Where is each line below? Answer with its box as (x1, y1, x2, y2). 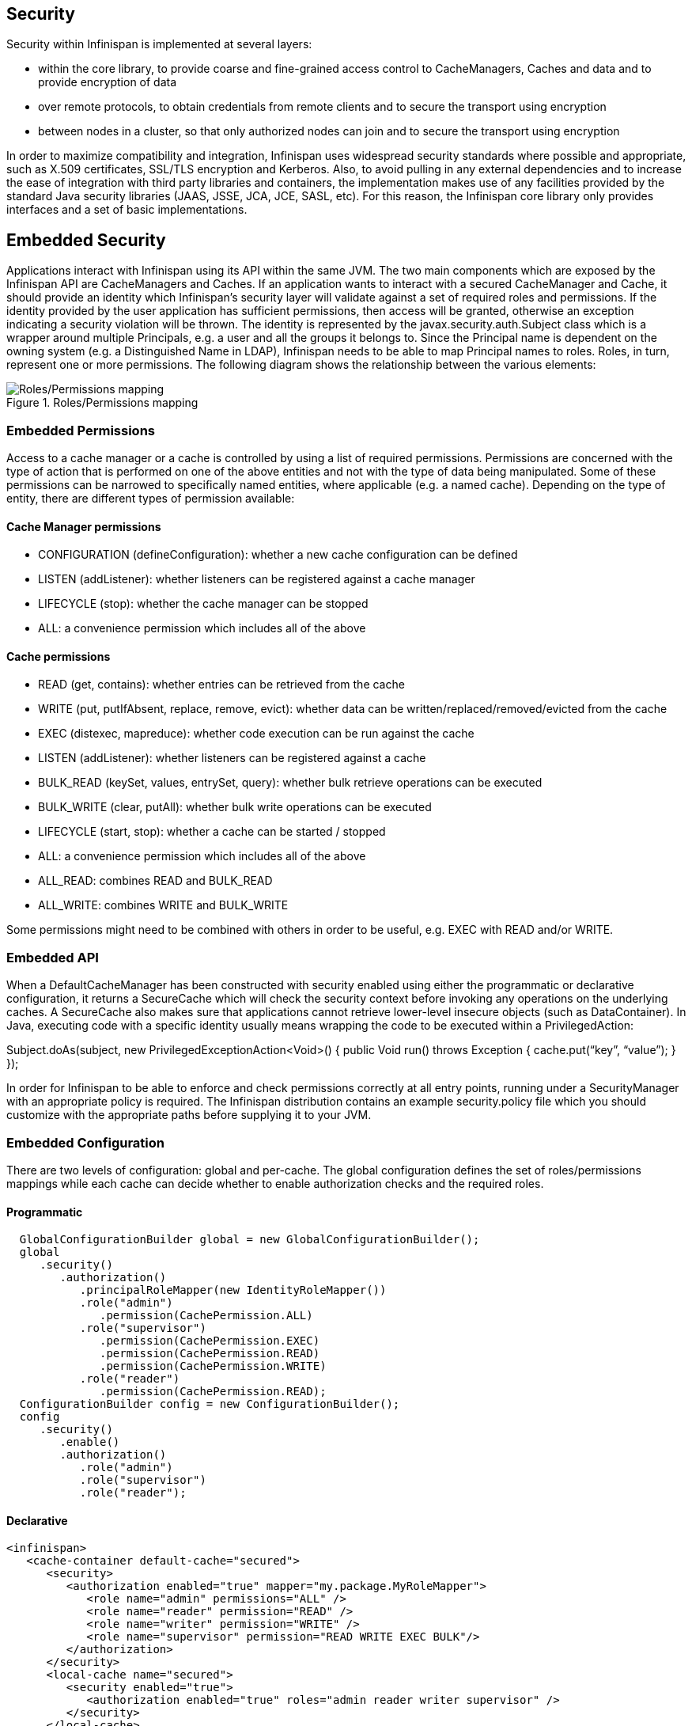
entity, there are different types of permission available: (6, 491, 295, 506)
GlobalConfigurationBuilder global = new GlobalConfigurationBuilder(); (19, 1233, 480, 1246)
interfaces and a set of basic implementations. (6, 203, 248, 217)
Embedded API (6, 949, 99, 965)
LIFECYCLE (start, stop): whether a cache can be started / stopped (38, 825, 386, 839)
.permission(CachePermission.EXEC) (100, 1334, 320, 1348)
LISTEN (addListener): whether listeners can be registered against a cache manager (38, 572, 475, 586)
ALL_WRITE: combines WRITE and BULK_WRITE (38, 898, 289, 912)
